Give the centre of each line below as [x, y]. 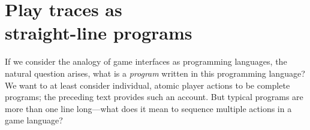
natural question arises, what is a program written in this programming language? [155, 73]
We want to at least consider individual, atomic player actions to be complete [148, 85]
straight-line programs [99, 33]
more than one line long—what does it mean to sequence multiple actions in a [148, 108]
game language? [34, 120]
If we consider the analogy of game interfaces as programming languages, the [146, 61]
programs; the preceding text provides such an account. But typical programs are [154, 97]
